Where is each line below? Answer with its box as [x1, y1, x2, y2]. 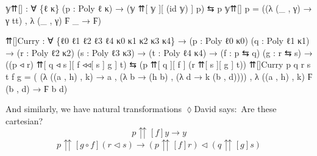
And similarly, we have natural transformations [5, 102, 182, 115]
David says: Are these [194, 102, 277, 115]
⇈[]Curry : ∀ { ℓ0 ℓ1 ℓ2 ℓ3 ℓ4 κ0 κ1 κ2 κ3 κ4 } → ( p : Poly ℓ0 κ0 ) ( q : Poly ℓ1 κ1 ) [5, 34, 310, 47]
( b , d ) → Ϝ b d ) [5, 82, 68, 94]
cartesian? [5, 114, 43, 127]
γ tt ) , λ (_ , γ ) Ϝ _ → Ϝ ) [5, 13, 101, 26]
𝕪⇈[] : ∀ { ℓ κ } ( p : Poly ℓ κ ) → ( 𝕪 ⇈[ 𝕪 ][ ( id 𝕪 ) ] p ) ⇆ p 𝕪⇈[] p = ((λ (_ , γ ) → [5, 2, 312, 14]
